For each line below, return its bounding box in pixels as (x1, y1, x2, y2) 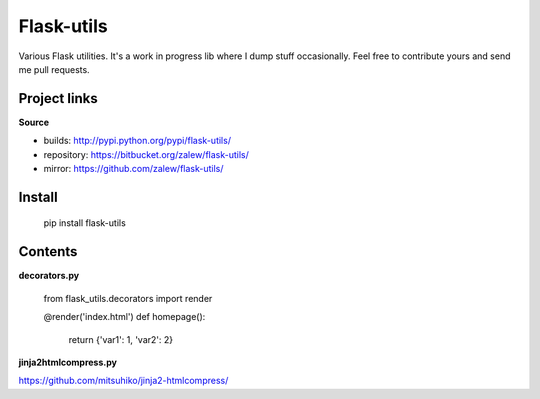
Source (18, 116, 50, 128)
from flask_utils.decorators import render (43, 292, 213, 304)
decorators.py (18, 270, 80, 282)
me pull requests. (18, 63, 90, 75)
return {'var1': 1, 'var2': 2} (68, 333, 174, 345)
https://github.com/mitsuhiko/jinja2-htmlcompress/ (18, 375, 229, 387)
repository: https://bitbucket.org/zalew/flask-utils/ (43, 148, 250, 160)
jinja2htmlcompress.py (18, 356, 117, 368)
